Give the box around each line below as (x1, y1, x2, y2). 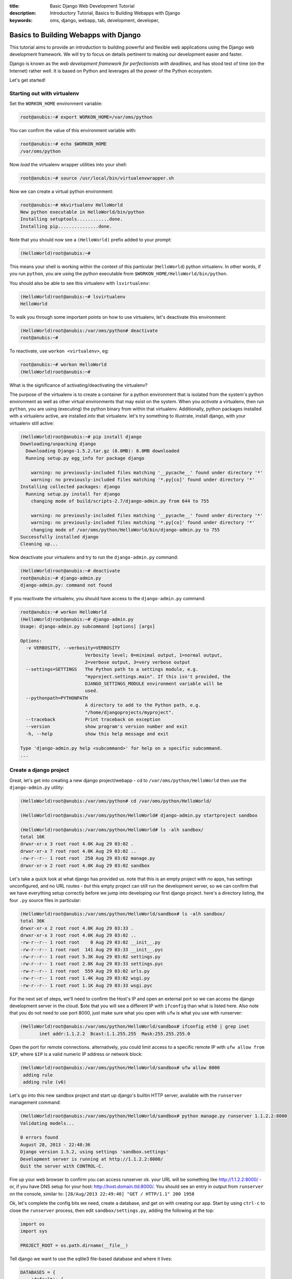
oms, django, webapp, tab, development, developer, (50, 17, 160, 23)
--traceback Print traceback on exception (26, 717, 161, 722)
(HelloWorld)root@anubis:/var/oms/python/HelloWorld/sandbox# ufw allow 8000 (20, 1065, 220, 1071)
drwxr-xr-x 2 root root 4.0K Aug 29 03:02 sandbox (20, 863, 150, 868)
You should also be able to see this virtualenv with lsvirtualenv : (9, 280, 150, 286)
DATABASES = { (20, 1269, 56, 1275)
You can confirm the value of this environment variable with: (9, 127, 137, 134)
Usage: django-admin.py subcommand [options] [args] (20, 623, 155, 629)
